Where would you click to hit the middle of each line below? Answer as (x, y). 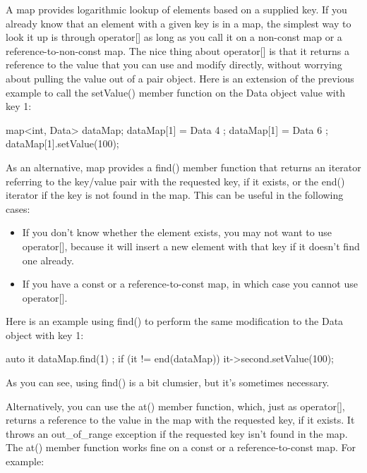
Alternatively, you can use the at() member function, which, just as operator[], (175, 406)
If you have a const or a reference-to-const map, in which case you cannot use (190, 284)
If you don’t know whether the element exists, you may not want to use (177, 232)
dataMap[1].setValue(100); (62, 143)
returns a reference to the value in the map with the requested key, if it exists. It (180, 420)
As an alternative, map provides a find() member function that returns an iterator (183, 167)
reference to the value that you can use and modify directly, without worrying (174, 64)
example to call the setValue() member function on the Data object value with (175, 92)
